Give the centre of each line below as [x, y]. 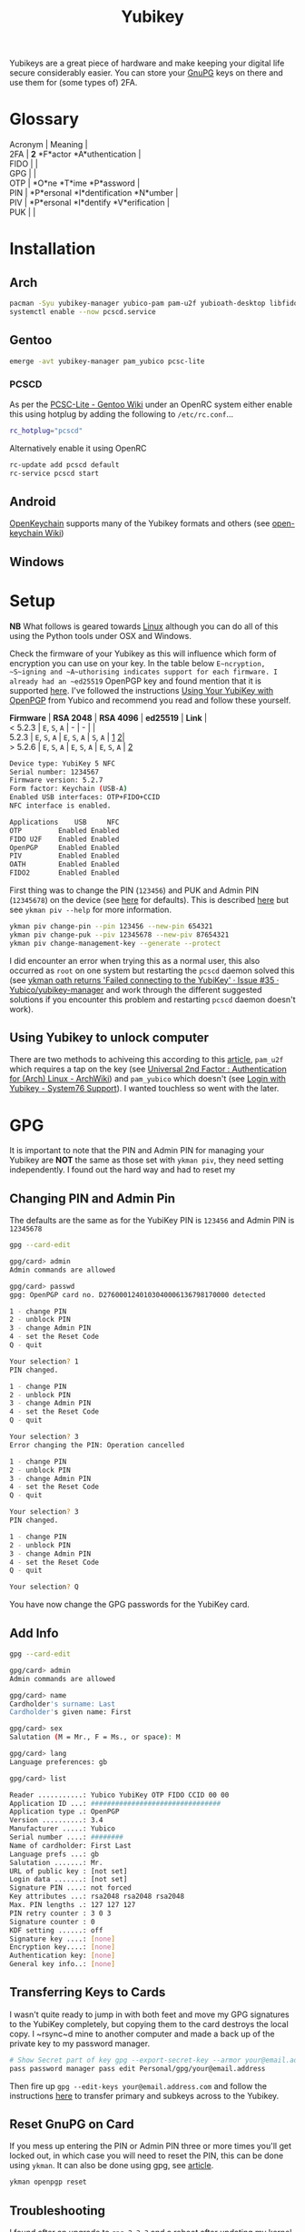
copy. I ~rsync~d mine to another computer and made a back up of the [142, 2034]
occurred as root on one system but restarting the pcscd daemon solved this [152, 970]
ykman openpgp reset [49, 2182]
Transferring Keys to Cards [88, 1992]
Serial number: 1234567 [54, 772]
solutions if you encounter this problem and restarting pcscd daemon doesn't [152, 999]
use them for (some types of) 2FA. [74, 83]
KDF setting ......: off [56, 1930]
